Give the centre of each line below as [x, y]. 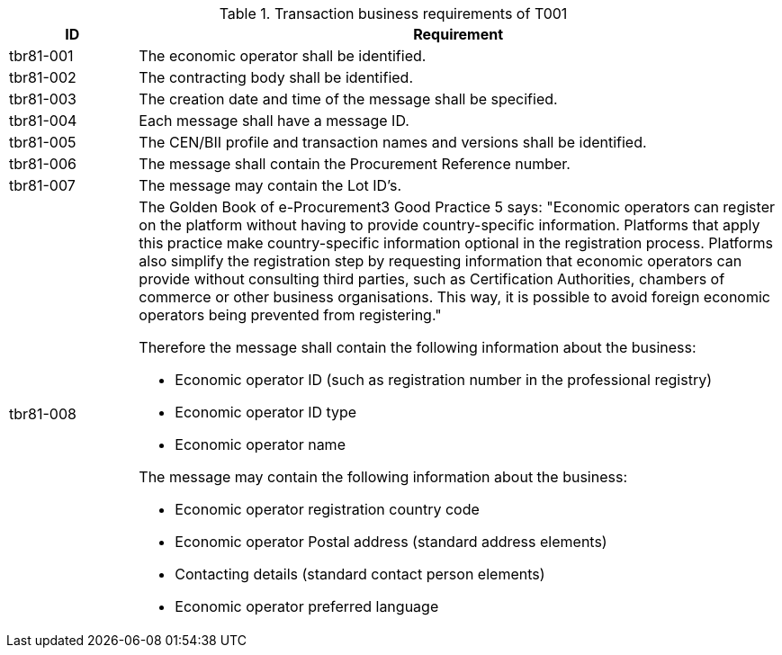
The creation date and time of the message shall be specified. [348, 99]
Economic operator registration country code [327, 509]
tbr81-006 [43, 164]
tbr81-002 [43, 77]
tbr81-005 [43, 142]
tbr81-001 [41, 56]
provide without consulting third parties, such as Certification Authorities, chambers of [432, 279]
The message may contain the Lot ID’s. [270, 185]
